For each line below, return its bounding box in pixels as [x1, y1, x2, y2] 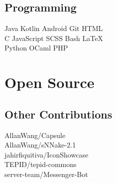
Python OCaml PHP [4, 42, 68, 53]
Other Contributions [4, 106, 113, 121]
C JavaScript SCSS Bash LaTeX [4, 32, 103, 43]
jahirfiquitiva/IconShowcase [4, 149, 89, 159]
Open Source [4, 72, 95, 92]
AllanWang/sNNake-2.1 [4, 139, 76, 150]
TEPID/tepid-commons [4, 159, 77, 169]
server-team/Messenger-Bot [4, 168, 88, 179]
